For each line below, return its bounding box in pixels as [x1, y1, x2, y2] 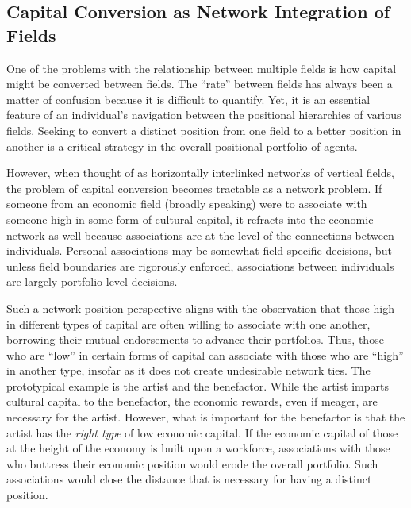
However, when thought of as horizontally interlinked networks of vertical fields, [6, 164, 394, 181]
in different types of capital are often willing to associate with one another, [6, 315, 371, 332]
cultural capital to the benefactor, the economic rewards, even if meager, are [6, 393, 378, 410]
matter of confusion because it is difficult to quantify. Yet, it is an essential [6, 90, 371, 107]
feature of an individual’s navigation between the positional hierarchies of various [6, 106, 401, 123]
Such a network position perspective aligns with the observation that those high [6, 299, 394, 316]
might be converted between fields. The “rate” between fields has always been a [6, 75, 393, 92]
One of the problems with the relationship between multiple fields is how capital [6, 60, 397, 76]
